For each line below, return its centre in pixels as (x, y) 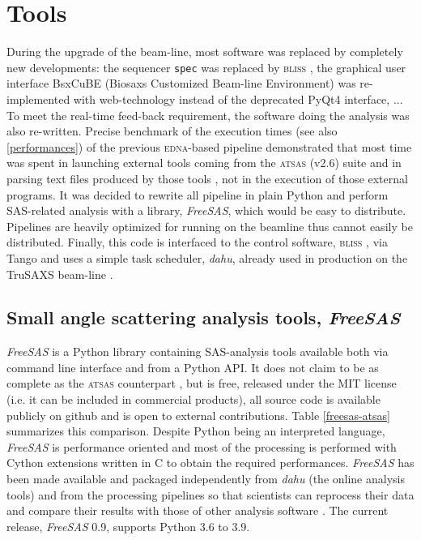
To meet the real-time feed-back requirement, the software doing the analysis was (208, 115)
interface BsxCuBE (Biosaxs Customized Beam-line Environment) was (181, 83)
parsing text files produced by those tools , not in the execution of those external (207, 178)
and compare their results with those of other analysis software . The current (198, 510)
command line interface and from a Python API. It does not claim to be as (193, 367)
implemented (38, 99)
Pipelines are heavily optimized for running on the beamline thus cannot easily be (210, 226)
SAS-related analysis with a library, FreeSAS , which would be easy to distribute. (206, 210)
